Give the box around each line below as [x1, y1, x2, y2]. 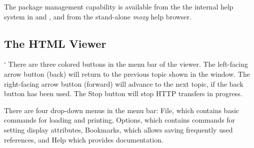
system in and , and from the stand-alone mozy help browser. [4, 11, 191, 21]
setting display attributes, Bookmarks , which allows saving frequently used [4, 124, 233, 135]
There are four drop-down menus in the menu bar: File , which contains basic [4, 105, 239, 115]
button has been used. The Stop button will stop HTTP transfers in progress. [4, 88, 242, 99]
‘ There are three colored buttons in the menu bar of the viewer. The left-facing [4, 59, 248, 69]
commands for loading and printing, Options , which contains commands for [4, 115, 235, 125]
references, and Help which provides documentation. [4, 134, 163, 145]
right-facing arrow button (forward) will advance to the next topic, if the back [4, 78, 243, 89]
